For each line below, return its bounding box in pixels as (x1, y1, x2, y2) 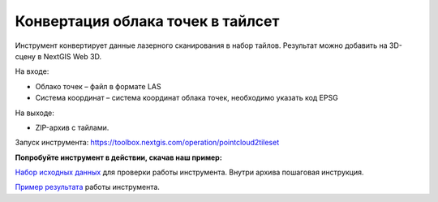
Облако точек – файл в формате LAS (35, 81, 161, 91)
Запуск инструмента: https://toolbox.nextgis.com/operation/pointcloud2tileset (15, 138, 280, 148)
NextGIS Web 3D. (43, 51, 101, 61)
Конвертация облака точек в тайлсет (15, 12, 280, 30)
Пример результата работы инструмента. (15, 183, 160, 192)
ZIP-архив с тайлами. (35, 122, 109, 132)
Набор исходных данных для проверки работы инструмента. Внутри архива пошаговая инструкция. (15, 167, 364, 178)
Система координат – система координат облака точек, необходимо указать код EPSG (35, 93, 338, 103)
